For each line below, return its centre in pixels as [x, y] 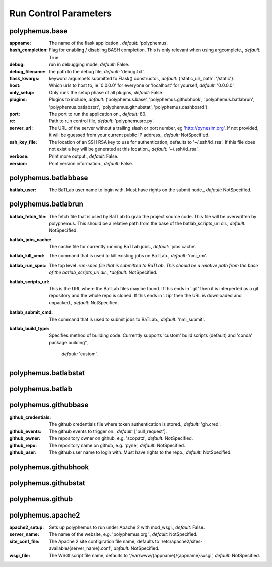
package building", [69, 342]
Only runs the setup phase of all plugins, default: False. [106, 92]
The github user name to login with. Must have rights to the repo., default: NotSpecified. [140, 452]
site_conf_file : [24, 541]
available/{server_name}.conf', [81, 548]
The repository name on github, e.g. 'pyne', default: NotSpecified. [117, 445]
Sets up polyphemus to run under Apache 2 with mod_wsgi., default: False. [127, 527]
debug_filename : [27, 71]
